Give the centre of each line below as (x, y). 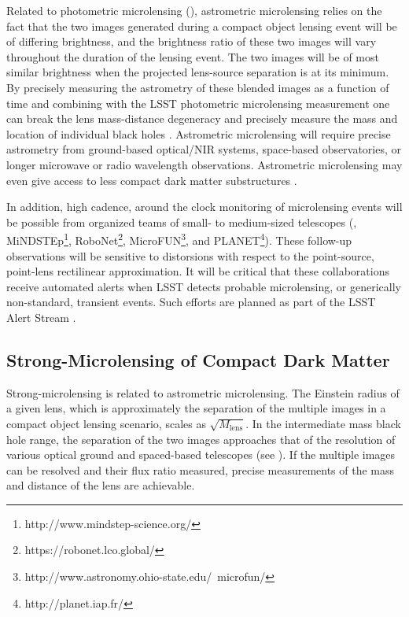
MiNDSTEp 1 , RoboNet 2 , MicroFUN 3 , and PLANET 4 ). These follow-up (179, 239)
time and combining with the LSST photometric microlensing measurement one (198, 103)
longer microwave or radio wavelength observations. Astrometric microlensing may (204, 164)
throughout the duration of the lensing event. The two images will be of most (193, 56)
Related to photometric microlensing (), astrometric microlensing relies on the (194, 10)
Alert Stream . (41, 317)
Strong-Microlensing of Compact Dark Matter (198, 359)
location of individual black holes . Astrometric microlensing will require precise (199, 133)
